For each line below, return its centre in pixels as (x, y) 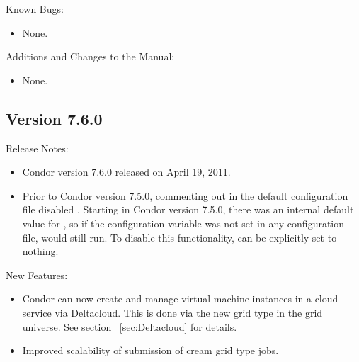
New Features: (37, 275)
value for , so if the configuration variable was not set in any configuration (183, 223)
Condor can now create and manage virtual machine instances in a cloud (180, 299)
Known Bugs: (35, 9)
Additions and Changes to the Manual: (90, 56)
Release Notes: (37, 148)
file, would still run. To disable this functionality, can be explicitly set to (179, 237)
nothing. (40, 251)
